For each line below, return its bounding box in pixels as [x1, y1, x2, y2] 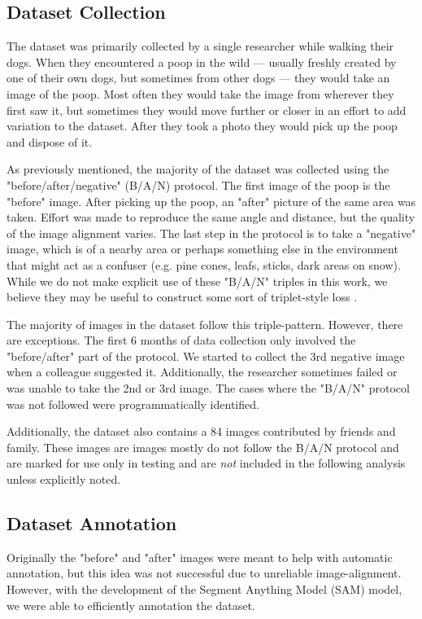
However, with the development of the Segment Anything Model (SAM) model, [7, 581, 402, 598]
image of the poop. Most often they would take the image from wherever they [7, 85, 394, 102]
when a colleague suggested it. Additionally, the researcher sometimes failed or [7, 363, 398, 380]
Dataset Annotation [7, 511, 177, 536]
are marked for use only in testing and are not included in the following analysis [7, 454, 406, 472]
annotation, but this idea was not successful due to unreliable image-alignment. [7, 564, 402, 582]
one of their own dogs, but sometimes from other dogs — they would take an [7, 69, 390, 86]
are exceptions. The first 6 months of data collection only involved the [7, 331, 356, 349]
